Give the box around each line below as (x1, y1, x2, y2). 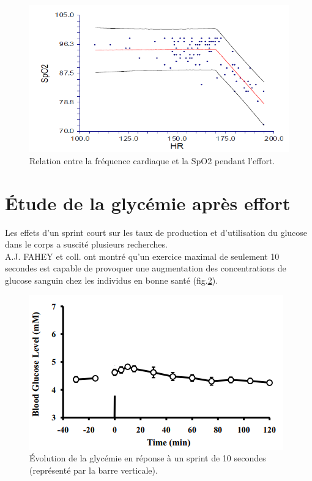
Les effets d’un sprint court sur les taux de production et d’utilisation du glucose (5, 225, 308, 238)
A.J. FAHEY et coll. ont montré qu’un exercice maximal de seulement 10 (5, 249, 280, 262)
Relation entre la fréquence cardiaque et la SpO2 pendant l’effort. (29, 154, 275, 167)
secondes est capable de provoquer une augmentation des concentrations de (5, 262, 286, 275)
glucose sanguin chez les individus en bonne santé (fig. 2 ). (5, 273, 218, 286)
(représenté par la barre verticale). (29, 463, 158, 476)
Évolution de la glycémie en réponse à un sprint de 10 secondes (29, 452, 266, 464)
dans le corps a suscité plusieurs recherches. (5, 238, 168, 251)
